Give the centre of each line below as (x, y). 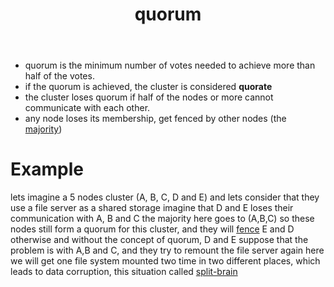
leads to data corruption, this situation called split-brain (124, 272)
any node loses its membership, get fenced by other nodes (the (155, 119)
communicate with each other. (87, 108)
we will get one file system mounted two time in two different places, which (165, 261)
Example (47, 169)
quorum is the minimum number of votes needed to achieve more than (170, 65)
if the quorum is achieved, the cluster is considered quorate (148, 87)
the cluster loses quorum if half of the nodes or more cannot (149, 97)
